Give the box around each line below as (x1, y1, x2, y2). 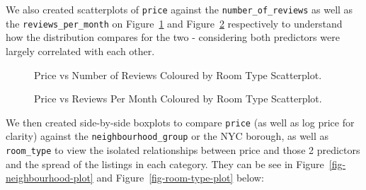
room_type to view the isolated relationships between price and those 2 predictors (6, 143, 360, 157)
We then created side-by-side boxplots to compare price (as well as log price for (6, 114, 355, 129)
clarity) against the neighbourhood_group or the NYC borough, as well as (6, 129, 329, 143)
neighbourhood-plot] (6, 170, 93, 185)
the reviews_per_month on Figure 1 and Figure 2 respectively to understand (6, 16, 343, 30)
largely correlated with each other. (6, 43, 155, 58)
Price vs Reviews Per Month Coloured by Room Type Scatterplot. (34, 91, 322, 106)
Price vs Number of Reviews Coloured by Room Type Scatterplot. (34, 67, 322, 82)
